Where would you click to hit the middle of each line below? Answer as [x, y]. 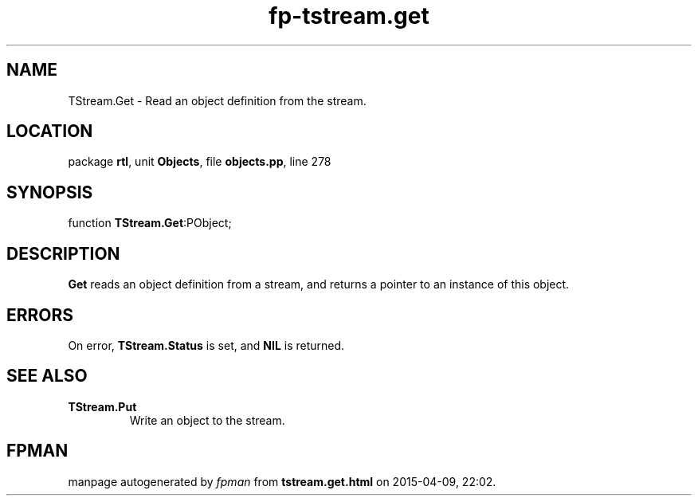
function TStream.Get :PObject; [150, 223]
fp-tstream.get [349, 16]
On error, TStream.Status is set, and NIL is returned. [206, 345]
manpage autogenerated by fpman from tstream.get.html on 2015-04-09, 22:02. [282, 481]
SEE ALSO [47, 376]
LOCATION [50, 131]
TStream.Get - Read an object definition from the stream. [217, 100]
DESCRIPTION [63, 253]
